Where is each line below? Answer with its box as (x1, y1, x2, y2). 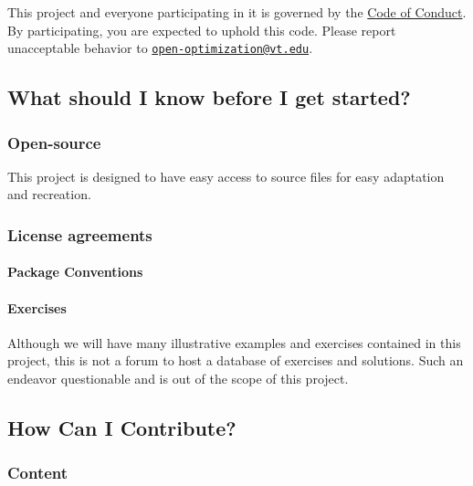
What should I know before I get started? (7, 83, 411, 111)
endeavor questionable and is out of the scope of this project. (7, 369, 349, 388)
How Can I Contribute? (7, 414, 236, 442)
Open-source (7, 131, 101, 153)
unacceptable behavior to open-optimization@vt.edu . (7, 38, 313, 58)
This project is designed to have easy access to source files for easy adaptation (7, 166, 445, 185)
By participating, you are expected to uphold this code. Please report (7, 20, 396, 39)
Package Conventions (7, 262, 143, 281)
